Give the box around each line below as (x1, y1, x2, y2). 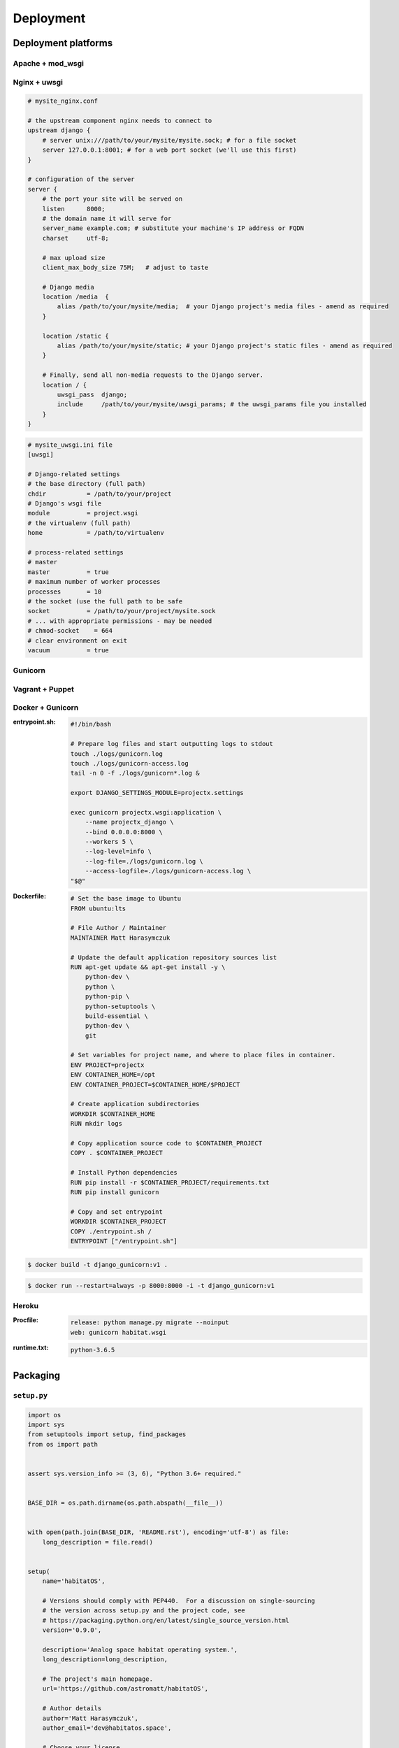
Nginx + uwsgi (13, 77, 63, 87)
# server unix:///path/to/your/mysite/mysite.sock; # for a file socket (42, 136, 297, 144)
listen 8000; (42, 205, 106, 213)
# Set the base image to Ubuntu (70, 895, 182, 903)
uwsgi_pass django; (57, 391, 128, 399)
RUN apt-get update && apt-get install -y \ (70, 963, 226, 971)
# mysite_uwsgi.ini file (27, 440, 113, 449)
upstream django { (27, 127, 91, 134)
